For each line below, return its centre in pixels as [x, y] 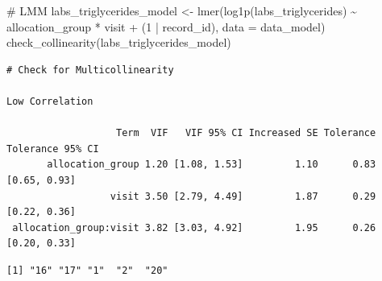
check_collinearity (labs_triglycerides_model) [119, 42]
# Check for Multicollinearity [90, 70]
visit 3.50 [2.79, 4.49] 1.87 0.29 [243, 196]
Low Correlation [50, 101]
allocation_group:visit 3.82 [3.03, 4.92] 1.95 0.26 [194, 227]
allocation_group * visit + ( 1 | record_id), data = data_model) [166, 26]
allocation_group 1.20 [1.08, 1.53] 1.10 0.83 [212, 165]
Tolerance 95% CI [53, 149]
